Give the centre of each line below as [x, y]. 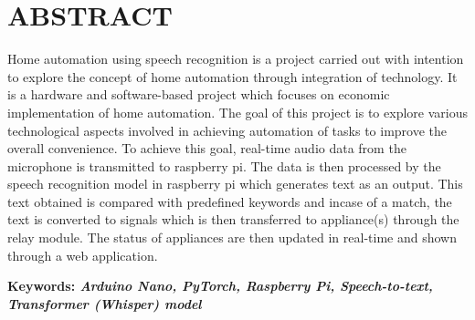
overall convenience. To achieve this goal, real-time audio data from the [207, 148]
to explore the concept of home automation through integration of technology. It [232, 76]
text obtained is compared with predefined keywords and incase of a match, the [230, 201]
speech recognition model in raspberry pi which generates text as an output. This [235, 184]
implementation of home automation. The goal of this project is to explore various [237, 112]
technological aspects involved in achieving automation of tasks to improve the [227, 130]
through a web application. [83, 255]
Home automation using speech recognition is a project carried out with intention [236, 59]
